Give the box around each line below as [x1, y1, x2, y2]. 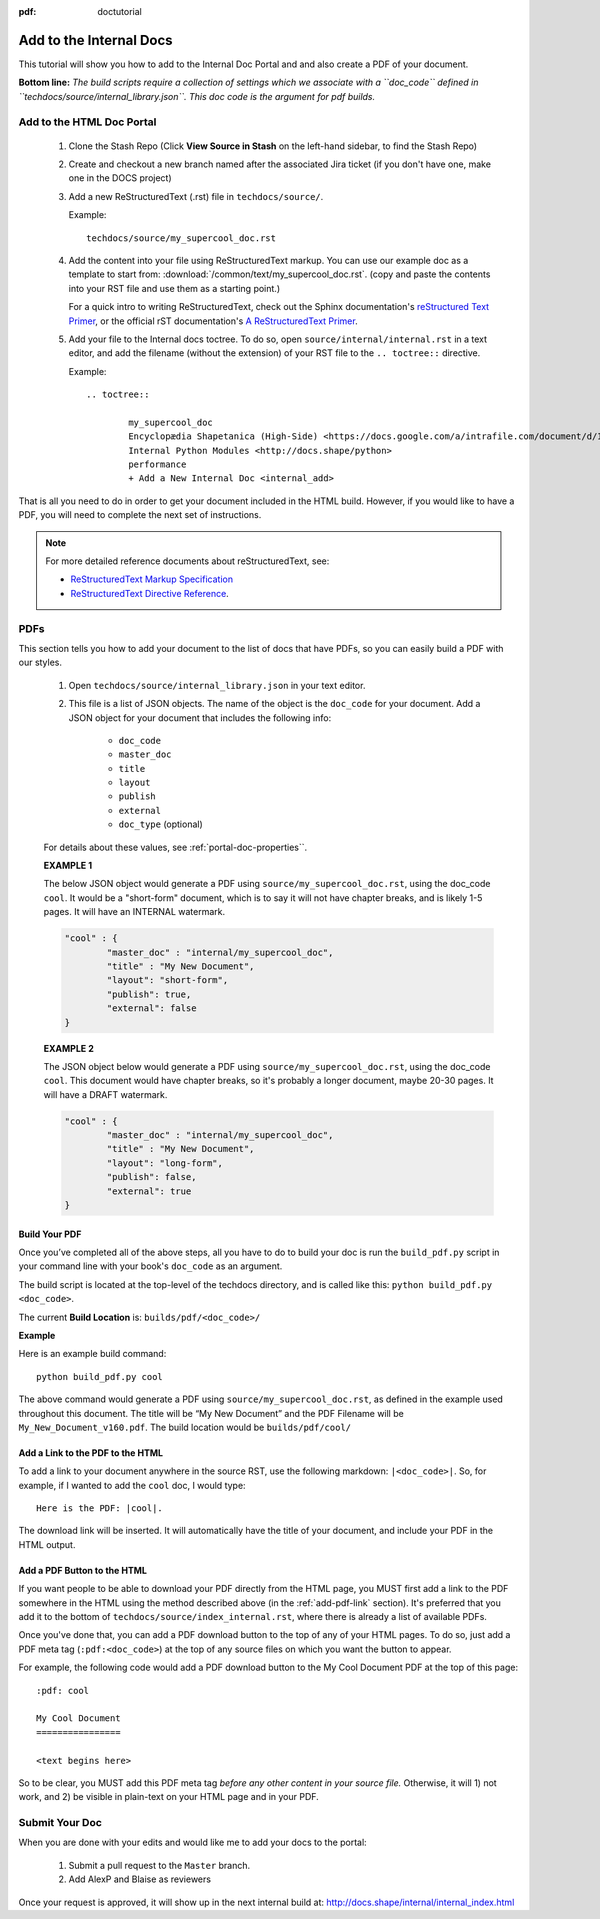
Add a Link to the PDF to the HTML [18, 1446, 164, 1459]
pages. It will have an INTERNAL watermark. [43, 906, 226, 918]
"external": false [106, 1003, 197, 1014]
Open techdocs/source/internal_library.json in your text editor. [68, 679, 366, 691]
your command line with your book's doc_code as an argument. [18, 1260, 283, 1272]
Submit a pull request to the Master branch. [68, 1859, 251, 1871]
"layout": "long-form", [106, 1157, 224, 1169]
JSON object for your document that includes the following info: [68, 711, 332, 724]
